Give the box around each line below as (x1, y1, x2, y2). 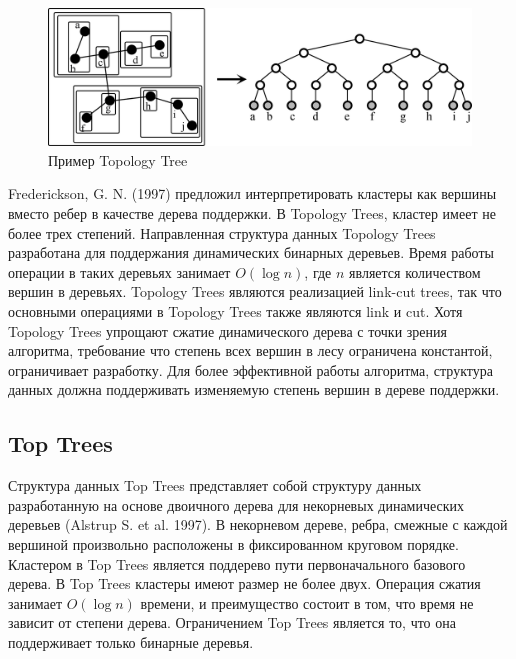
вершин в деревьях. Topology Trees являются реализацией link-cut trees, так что (8, 281, 502, 302)
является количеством (349, 261, 481, 282)
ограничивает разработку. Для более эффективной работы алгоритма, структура (8, 359, 493, 380)
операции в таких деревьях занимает (8, 261, 231, 282)
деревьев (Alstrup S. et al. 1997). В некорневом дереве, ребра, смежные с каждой (8, 514, 508, 535)
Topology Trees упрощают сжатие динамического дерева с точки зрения (8, 320, 447, 341)
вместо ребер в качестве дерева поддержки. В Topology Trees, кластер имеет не (8, 203, 496, 224)
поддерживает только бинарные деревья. (8, 631, 254, 652)
